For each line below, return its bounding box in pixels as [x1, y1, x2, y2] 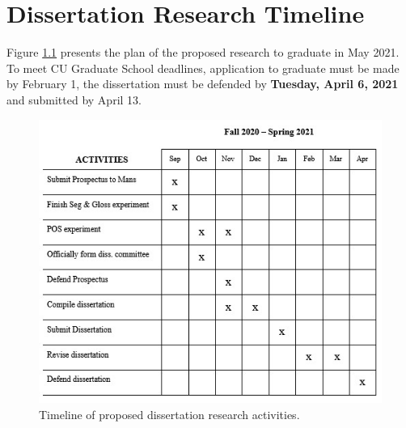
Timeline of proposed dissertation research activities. [39, 405, 300, 422]
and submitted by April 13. [6, 91, 142, 108]
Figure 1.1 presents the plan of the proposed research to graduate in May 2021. [6, 44, 400, 61]
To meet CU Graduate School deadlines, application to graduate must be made [6, 59, 400, 76]
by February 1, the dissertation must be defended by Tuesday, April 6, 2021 [6, 75, 399, 92]
